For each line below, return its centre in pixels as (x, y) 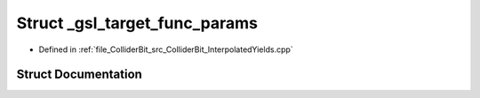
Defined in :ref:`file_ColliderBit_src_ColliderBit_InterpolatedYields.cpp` (166, 49)
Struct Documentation (79, 75)
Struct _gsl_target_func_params (137, 23)
